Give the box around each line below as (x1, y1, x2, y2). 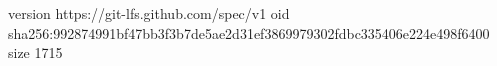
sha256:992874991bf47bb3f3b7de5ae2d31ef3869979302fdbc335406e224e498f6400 (8, 22, 490, 43)
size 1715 (8, 42, 63, 63)
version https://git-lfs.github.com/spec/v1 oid (8, 3, 290, 23)
